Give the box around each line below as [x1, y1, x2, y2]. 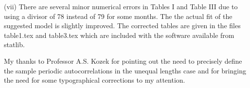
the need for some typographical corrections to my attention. [4, 75, 185, 85]
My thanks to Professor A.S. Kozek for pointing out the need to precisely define [4, 55, 242, 66]
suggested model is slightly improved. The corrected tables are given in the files [4, 20, 241, 31]
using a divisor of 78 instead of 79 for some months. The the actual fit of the [4, 11, 232, 21]
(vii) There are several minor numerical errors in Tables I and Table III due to [4, 1, 238, 11]
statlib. [4, 39, 25, 50]
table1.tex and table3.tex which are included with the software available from [4, 30, 234, 40]
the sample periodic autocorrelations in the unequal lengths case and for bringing [4, 65, 246, 75]
